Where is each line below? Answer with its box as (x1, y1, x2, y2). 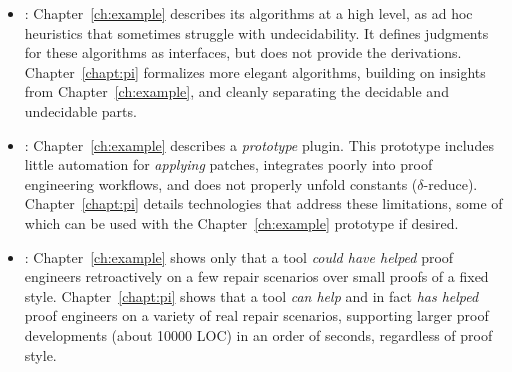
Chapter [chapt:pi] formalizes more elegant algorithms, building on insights (24, 61, 486, 82)
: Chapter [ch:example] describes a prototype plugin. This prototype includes (24, 134, 494, 155)
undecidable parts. (24, 100, 137, 121)
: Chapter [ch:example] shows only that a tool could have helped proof (24, 246, 454, 267)
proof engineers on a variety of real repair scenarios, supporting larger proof (24, 305, 489, 326)
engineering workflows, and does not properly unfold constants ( (24, 173, 418, 194)
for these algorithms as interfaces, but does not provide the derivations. (24, 42, 462, 63)
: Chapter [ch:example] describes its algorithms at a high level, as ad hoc (24, 3, 473, 23)
